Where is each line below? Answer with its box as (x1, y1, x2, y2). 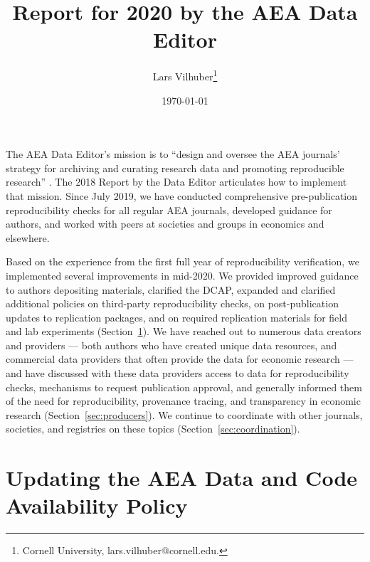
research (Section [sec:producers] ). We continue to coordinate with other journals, (6, 407, 363, 422)
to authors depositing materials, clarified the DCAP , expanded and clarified (6, 282, 336, 297)
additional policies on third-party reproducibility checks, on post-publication (6, 296, 339, 311)
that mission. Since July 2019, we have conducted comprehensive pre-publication (6, 188, 358, 203)
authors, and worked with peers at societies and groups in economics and (6, 216, 324, 231)
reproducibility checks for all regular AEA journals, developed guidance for (6, 202, 332, 217)
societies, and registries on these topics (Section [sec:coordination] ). (6, 421, 300, 436)
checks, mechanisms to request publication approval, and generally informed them (6, 379, 362, 394)
